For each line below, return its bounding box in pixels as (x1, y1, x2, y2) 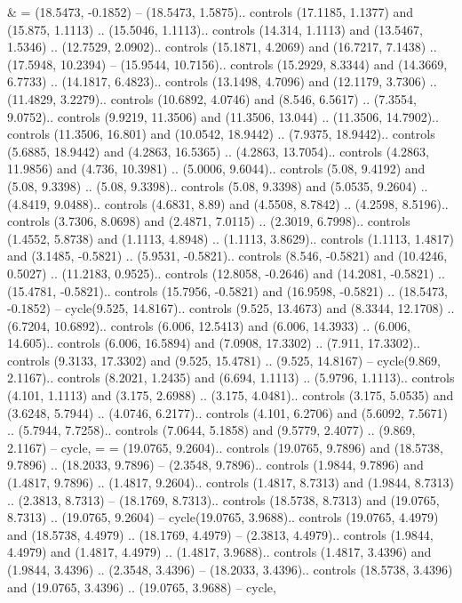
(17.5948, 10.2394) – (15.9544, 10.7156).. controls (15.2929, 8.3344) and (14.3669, (7, 54, 448, 73)
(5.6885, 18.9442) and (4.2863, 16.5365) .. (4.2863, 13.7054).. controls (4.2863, (7, 141, 429, 160)
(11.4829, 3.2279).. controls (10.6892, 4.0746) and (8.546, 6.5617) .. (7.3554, (7, 89, 417, 108)
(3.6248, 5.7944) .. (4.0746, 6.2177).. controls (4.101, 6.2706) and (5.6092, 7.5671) (7, 403, 448, 422)
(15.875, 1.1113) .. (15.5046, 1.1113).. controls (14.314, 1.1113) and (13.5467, (7, 20, 423, 38)
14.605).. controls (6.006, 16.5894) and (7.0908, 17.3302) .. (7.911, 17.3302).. (7, 334, 420, 352)
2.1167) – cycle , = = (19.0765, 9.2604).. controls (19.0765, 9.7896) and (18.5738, (7, 438, 443, 456)
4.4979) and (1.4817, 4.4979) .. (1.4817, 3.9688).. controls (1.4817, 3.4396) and (7, 543, 432, 561)
